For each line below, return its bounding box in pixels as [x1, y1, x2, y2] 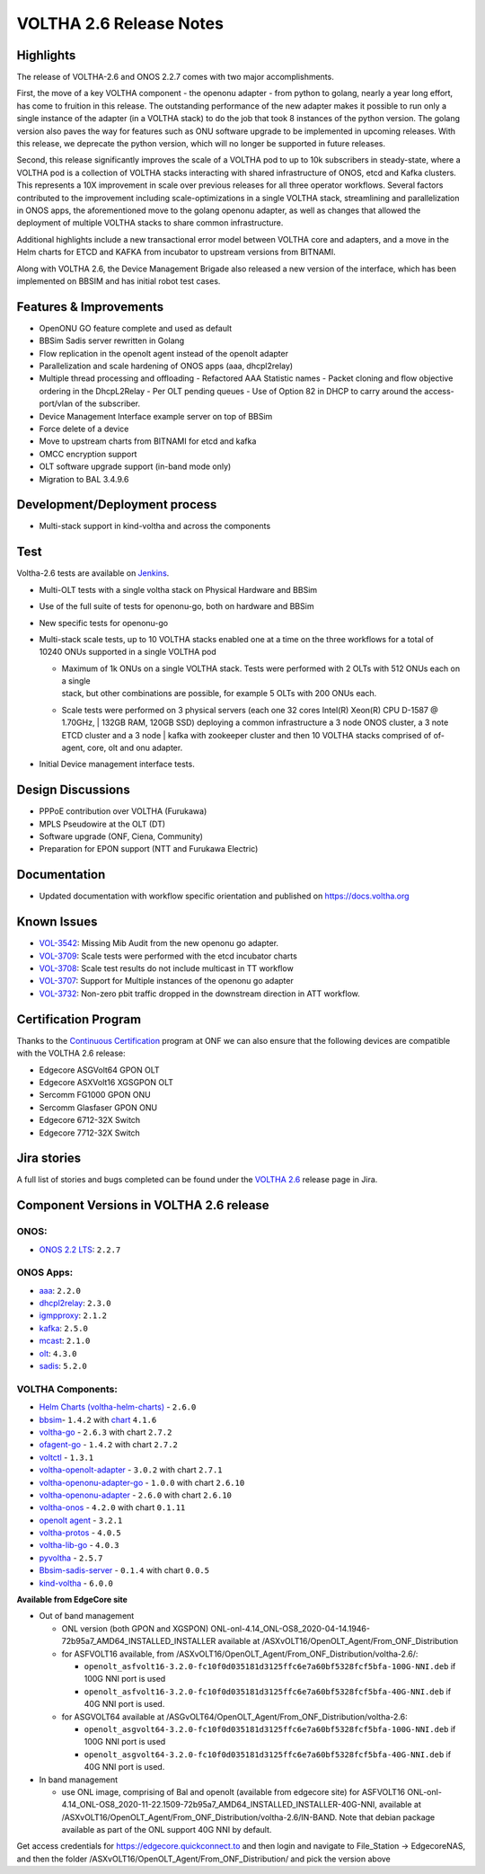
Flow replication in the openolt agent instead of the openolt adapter [39, 348, 289, 358]
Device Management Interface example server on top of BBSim [39, 411, 273, 421]
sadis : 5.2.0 [39, 1361, 87, 1372]
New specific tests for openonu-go [39, 617, 169, 628]
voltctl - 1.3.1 [39, 1452, 94, 1463]
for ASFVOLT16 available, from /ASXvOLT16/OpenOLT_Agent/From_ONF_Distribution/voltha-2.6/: [61, 1649, 419, 1659]
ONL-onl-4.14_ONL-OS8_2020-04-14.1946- [210, 1622, 370, 1634]
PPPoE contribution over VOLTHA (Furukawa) [39, 806, 207, 817]
